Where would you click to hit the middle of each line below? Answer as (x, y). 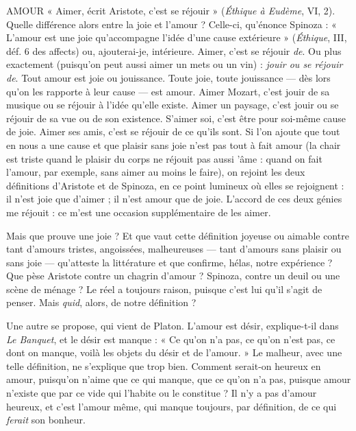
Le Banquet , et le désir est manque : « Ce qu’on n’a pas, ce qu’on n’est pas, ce (171, 339)
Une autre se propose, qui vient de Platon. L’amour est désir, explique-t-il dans (173, 326)
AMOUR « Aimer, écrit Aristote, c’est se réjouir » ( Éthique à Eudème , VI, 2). (171, 10)
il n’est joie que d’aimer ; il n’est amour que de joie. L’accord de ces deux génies (174, 199)
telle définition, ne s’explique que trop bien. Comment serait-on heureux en (164, 365)
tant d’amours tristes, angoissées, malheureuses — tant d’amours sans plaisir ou (174, 249)
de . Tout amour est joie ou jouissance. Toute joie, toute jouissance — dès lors (168, 77)
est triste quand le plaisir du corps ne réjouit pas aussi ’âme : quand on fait (164, 158)
